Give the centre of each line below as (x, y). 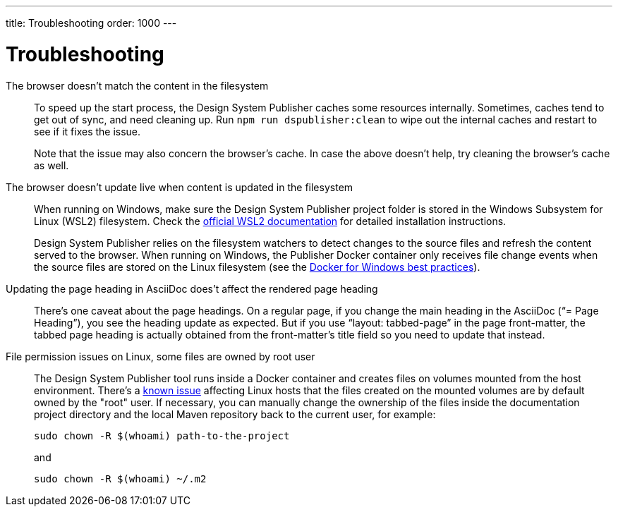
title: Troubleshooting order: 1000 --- (91, 23)
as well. (51, 165)
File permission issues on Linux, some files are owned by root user (160, 356)
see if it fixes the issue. (87, 131)
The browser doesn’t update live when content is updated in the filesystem (180, 187)
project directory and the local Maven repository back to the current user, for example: (235, 414)
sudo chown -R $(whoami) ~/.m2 (120, 479)
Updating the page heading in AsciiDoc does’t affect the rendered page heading (192, 288)
